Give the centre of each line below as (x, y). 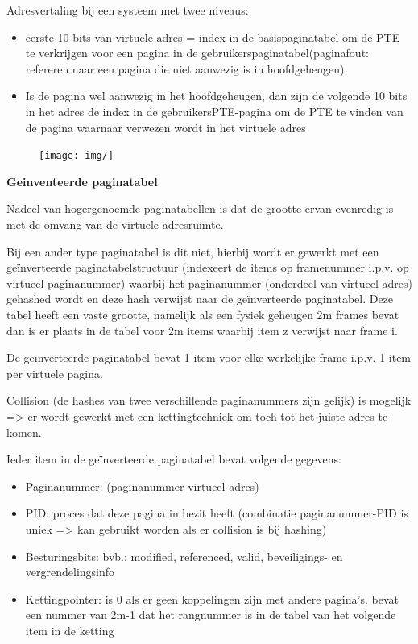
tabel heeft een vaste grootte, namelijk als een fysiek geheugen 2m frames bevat (203, 314)
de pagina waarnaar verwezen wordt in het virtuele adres (166, 127)
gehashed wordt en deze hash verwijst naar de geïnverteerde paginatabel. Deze (200, 299)
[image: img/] (77, 156)
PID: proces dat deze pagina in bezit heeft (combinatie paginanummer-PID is (217, 513)
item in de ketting (70, 630)
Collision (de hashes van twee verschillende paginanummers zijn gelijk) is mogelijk (209, 400)
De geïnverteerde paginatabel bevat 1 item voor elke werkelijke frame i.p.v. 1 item (209, 357)
